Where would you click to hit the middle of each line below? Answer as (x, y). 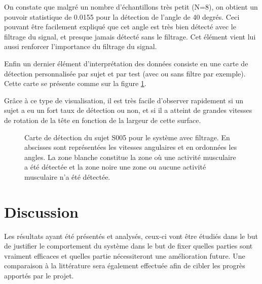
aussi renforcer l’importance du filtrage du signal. (81, 46)
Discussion (41, 211)
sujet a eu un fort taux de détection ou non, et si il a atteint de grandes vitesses (128, 110)
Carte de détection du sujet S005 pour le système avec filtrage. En (127, 137)
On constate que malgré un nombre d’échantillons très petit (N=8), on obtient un (131, 7)
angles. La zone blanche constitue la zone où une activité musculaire (130, 157)
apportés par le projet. (39, 275)
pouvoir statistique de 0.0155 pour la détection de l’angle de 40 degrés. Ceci (122, 16)
